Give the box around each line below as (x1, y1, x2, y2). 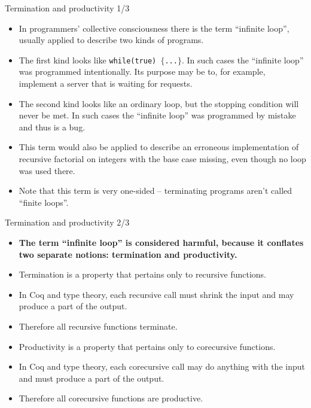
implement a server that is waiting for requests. (19, 77, 193, 90)
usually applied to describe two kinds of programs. (19, 34, 204, 46)
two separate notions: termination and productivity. (19, 248, 237, 260)
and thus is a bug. (19, 120, 86, 133)
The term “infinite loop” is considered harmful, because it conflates (19, 236, 304, 248)
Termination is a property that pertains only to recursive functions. (19, 268, 266, 281)
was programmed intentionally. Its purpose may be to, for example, (19, 65, 266, 78)
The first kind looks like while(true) (19, 53, 157, 66)
